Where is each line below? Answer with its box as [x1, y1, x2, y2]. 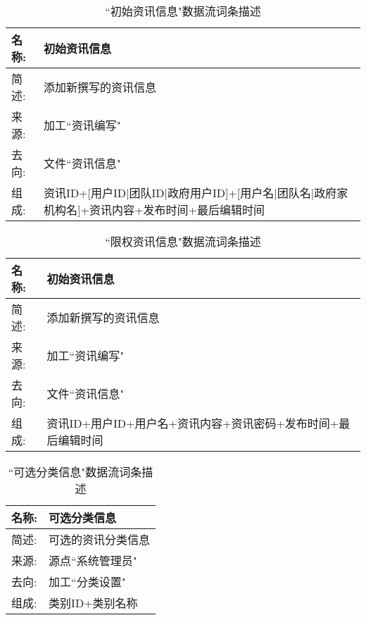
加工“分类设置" [49, 573, 126, 590]
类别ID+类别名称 [49, 595, 138, 611]
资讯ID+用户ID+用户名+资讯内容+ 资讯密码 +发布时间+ [46, 415, 339, 431]
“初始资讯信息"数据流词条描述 [105, 3, 261, 19]
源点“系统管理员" [49, 552, 137, 569]
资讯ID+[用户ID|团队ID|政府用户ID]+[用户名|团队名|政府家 [44, 185, 348, 201]
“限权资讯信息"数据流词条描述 [105, 233, 261, 249]
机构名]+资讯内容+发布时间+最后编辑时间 [44, 201, 265, 218]
